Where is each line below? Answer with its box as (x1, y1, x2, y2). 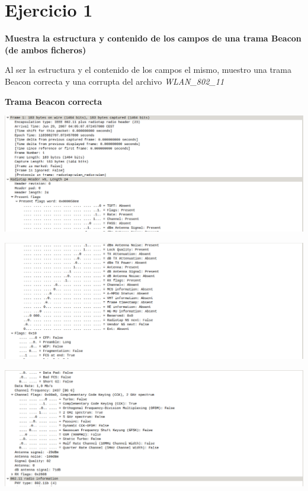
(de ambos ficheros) (5, 43, 86, 56)
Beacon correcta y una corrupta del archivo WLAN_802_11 (5, 75, 224, 87)
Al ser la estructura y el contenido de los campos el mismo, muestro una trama (5, 63, 291, 76)
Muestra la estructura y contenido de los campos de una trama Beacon (5, 32, 301, 44)
